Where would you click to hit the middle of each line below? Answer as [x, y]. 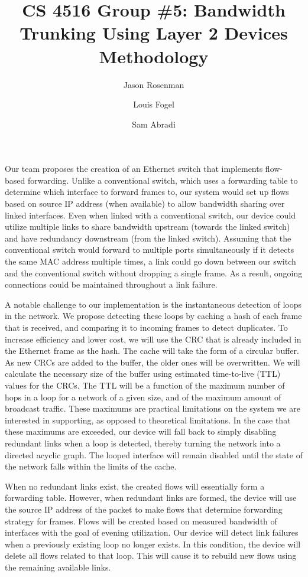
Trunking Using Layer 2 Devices [154, 33]
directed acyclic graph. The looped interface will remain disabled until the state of [154, 454]
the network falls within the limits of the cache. [91, 466]
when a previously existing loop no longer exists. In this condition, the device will [153, 544]
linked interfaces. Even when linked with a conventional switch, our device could [150, 215]
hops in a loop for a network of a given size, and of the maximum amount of [143, 397]
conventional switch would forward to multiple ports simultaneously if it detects [150, 250]
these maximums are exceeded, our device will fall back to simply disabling [141, 431]
